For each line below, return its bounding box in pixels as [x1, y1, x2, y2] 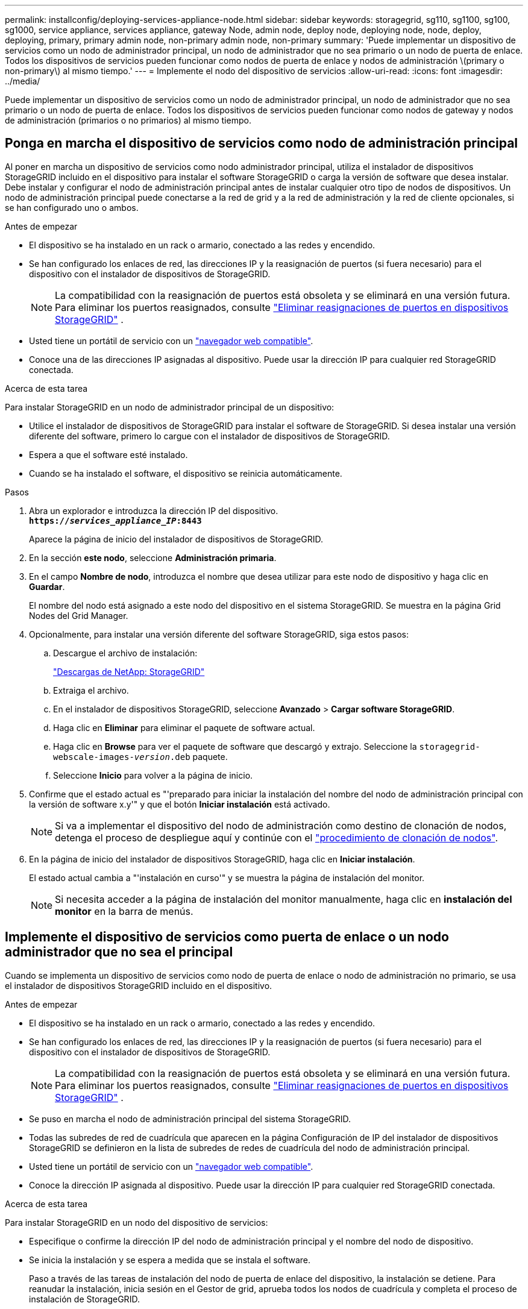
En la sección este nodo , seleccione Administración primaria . [29, 552, 277, 563]
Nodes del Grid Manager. [29, 610, 128, 621]
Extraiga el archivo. [53, 685, 129, 695]
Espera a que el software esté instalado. [29, 449, 188, 460]
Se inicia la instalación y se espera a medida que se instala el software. [29, 1254, 311, 1265]
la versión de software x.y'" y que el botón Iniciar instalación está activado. [29, 799, 330, 809]
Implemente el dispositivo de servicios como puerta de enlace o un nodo [5, 929, 449, 945]
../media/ [5, 76, 40, 86]
